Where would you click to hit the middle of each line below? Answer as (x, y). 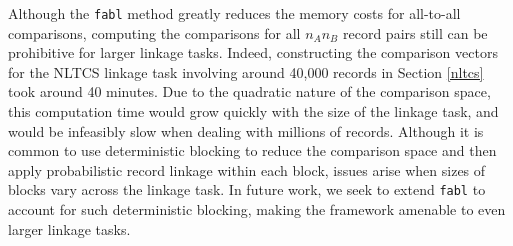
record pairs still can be (415, 32)
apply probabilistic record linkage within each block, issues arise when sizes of (247, 169)
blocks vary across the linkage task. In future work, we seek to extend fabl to (247, 189)
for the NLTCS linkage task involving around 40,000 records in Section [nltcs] (246, 71)
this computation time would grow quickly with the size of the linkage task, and (253, 111)
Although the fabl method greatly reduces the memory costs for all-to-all (234, 13)
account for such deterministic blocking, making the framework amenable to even (257, 209)
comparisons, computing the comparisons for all (154, 32)
